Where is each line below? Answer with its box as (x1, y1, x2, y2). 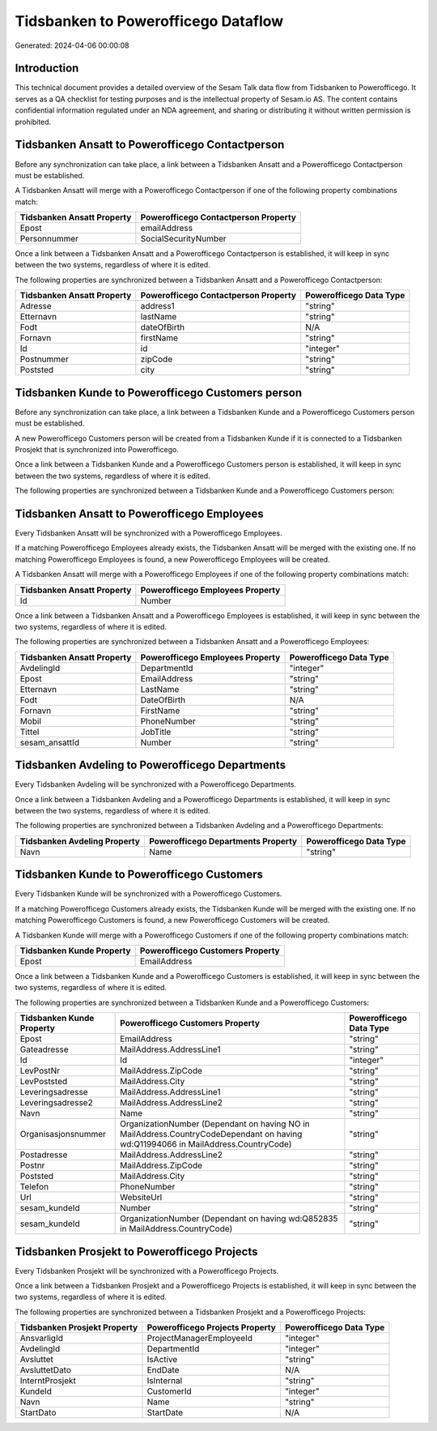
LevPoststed (19, 1076, 68, 1087)
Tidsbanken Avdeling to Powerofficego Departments (15, 758, 286, 772)
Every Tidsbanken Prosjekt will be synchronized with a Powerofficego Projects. (15, 1266, 279, 1275)
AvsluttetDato (19, 1365, 72, 1376)
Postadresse (19, 1149, 68, 1160)
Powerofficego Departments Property (148, 835, 298, 847)
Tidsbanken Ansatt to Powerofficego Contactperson (15, 138, 285, 152)
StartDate (146, 1407, 184, 1418)
